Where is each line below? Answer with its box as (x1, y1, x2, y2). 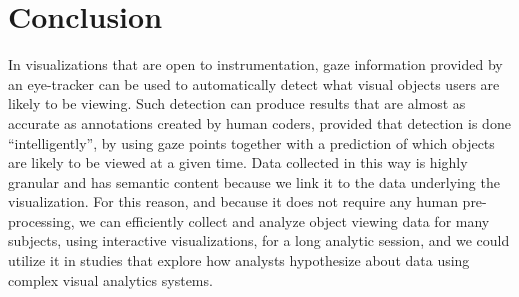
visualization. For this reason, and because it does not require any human (8, 191, 458, 212)
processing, (8, 210, 75, 231)
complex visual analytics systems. (8, 269, 213, 290)
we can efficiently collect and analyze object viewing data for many (79, 210, 490, 231)
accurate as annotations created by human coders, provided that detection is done (8, 112, 511, 133)
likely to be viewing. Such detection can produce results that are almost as (8, 93, 466, 114)
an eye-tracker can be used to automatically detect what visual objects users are (8, 73, 500, 94)
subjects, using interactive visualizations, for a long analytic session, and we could (8, 230, 510, 251)
